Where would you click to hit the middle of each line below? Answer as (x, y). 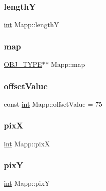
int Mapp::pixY (27, 183)
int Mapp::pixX (27, 143)
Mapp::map (68, 64)
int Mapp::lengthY (32, 24)
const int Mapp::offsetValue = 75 (53, 103)
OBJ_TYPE (23, 64)
